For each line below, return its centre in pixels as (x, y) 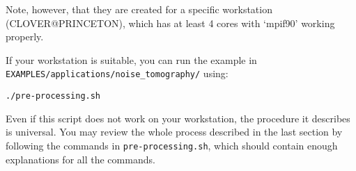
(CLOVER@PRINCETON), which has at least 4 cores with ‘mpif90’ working (170, 23)
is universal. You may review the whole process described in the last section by (174, 132)
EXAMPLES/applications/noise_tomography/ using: (117, 73)
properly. (25, 36)
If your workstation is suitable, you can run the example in (131, 59)
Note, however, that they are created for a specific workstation (139, 9)
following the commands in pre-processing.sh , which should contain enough (172, 145)
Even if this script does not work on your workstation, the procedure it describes (178, 118)
